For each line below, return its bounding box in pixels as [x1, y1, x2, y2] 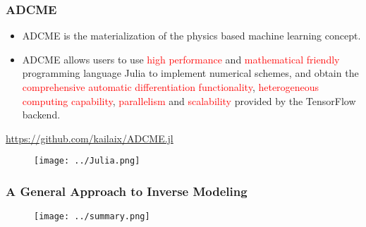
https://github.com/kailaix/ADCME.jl [6, 130, 173, 145]
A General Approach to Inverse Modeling [6, 182, 248, 200]
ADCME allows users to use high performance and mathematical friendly [22, 51, 340, 66]
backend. [22, 107, 61, 122]
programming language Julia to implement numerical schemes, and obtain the [22, 66, 359, 80]
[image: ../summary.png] [34, 211, 150, 222]
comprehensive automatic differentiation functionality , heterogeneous [22, 80, 319, 94]
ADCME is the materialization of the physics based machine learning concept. [22, 28, 361, 43]
